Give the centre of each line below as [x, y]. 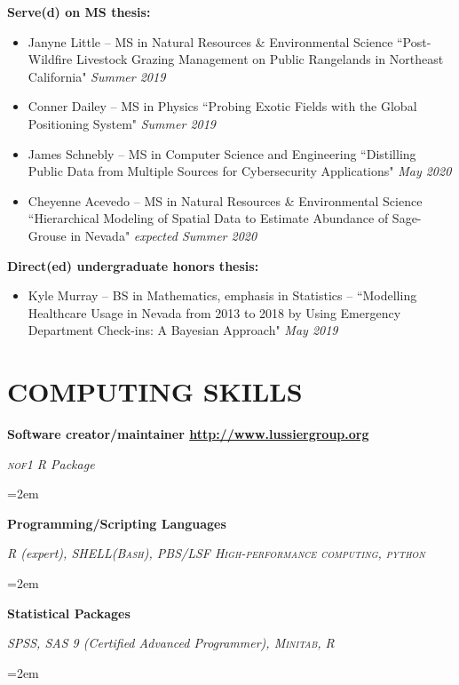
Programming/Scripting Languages [117, 523]
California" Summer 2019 [97, 76]
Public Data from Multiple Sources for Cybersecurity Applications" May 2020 [240, 171]
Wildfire [50, 59]
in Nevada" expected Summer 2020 [164, 235]
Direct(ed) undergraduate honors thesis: [133, 265]
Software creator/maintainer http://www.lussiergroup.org [188, 434]
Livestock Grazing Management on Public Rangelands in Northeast [260, 59]
